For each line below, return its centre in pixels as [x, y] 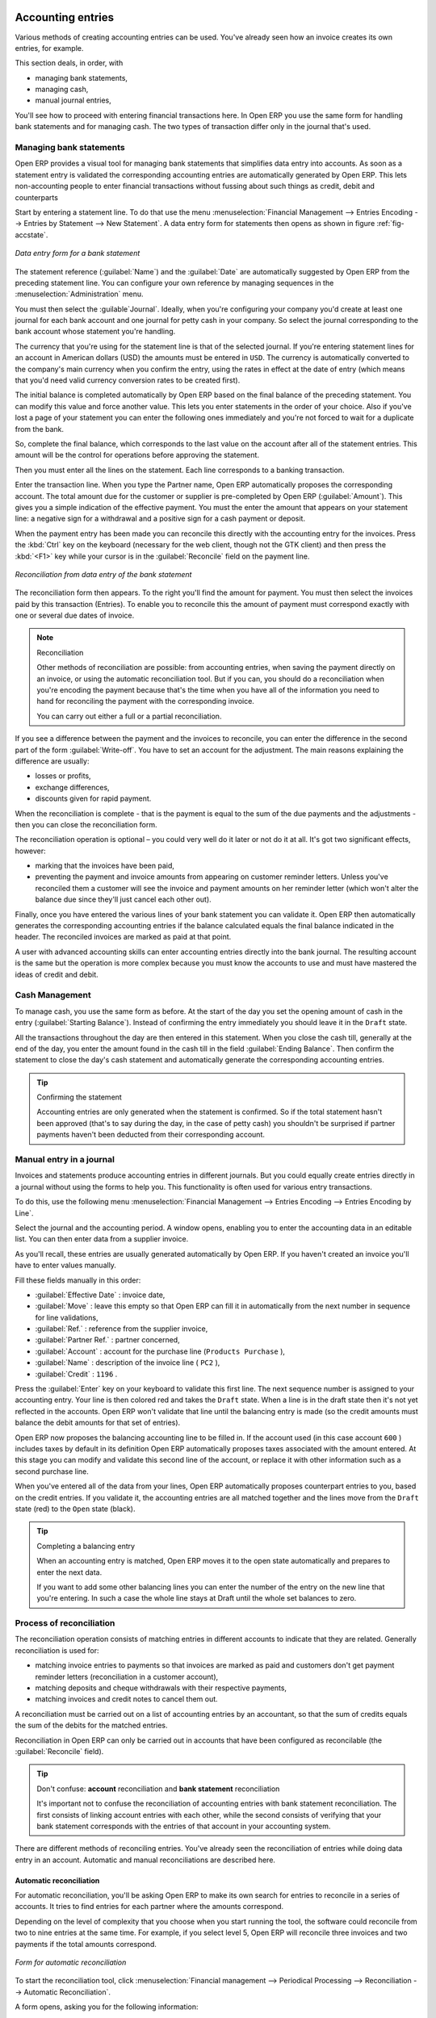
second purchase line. [52, 1471]
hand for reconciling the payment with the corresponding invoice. [145, 701]
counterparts [36, 197]
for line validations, [67, 1317]
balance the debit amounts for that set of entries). [98, 1423]
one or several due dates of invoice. [75, 615]
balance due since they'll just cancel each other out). [123, 899]
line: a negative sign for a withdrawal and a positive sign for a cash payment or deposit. [160, 519]
